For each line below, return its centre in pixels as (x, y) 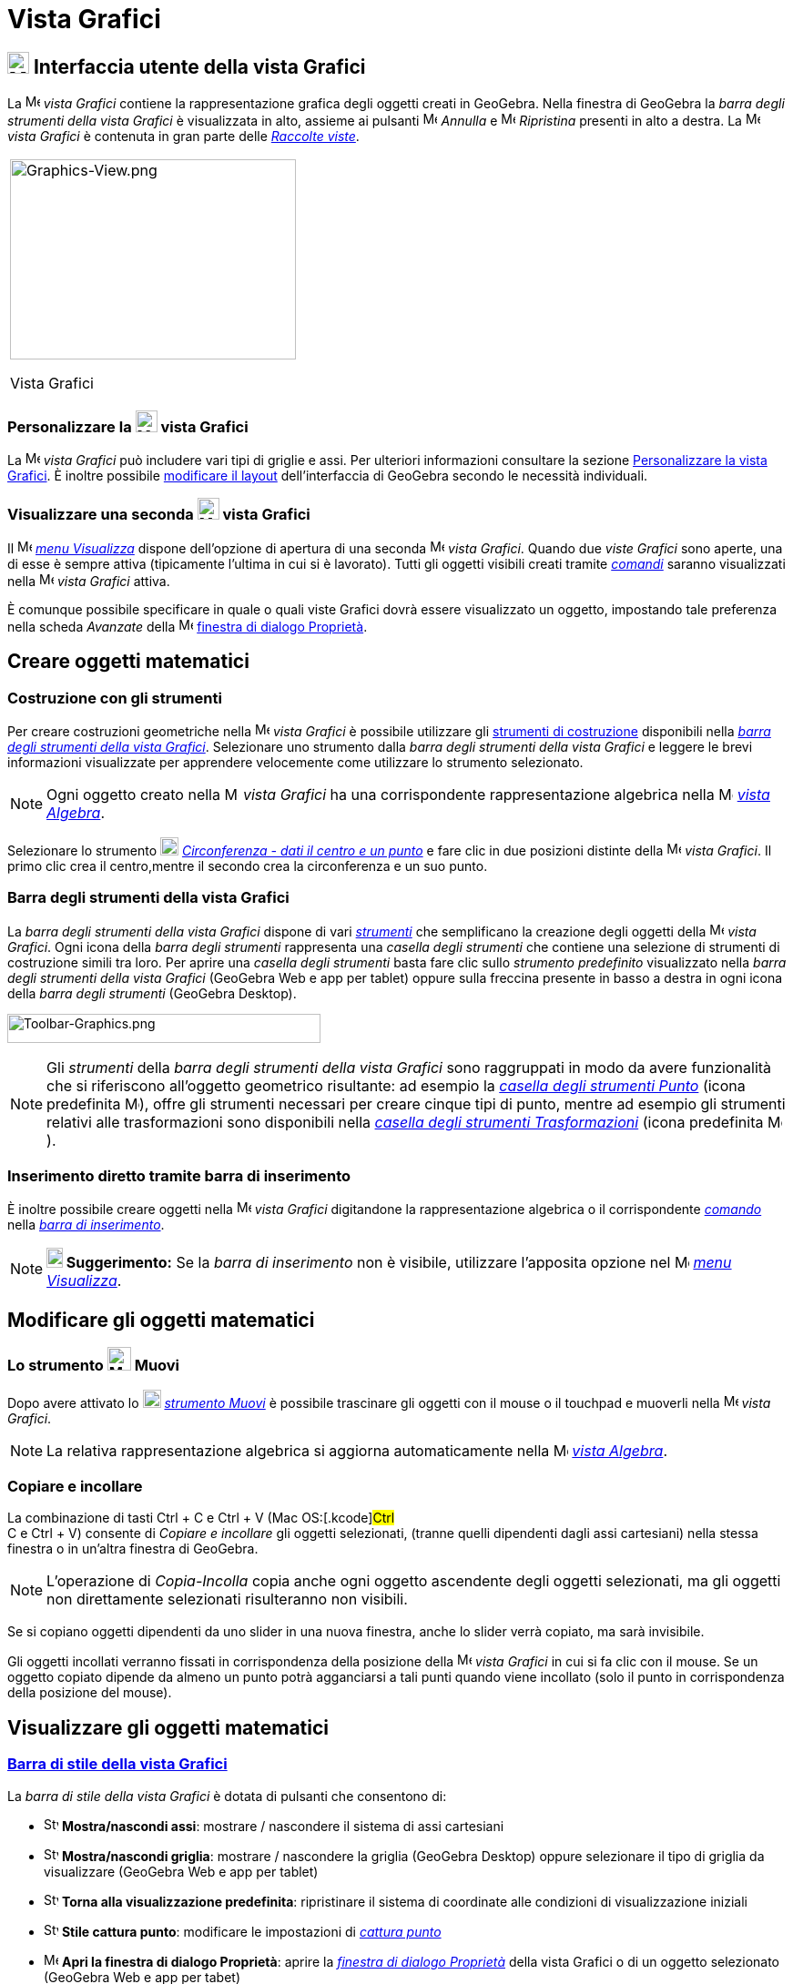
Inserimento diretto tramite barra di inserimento (179, 1176)
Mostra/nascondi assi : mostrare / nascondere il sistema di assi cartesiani (283, 1826)
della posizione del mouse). (90, 1693)
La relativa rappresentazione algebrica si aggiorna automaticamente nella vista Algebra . (357, 1450)
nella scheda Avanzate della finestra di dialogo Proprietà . (188, 626)
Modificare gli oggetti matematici (161, 1320)
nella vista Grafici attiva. (89, 581)
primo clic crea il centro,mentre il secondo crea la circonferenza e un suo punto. (248, 865)
